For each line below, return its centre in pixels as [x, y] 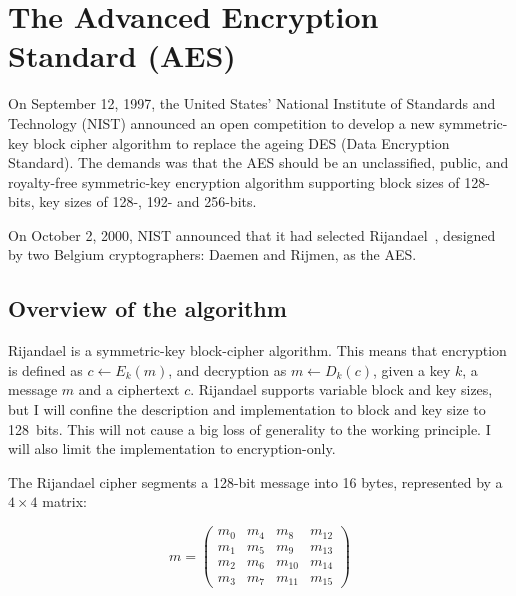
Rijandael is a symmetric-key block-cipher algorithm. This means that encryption [257, 350]
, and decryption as [227, 369]
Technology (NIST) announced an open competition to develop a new [221, 122]
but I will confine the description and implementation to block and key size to [247, 409]
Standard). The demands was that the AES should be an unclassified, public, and [258, 162]
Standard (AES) [122, 55]
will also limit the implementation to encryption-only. [172, 448]
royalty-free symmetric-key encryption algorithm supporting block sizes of [234, 181]
